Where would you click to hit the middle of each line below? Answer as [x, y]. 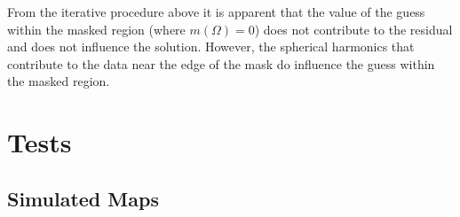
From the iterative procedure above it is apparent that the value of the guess [216, 12]
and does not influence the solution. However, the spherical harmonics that [211, 46]
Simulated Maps [83, 198]
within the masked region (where [96, 29]
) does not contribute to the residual [353, 29]
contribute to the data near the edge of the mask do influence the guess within [221, 63]
